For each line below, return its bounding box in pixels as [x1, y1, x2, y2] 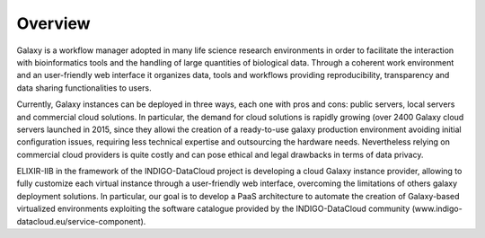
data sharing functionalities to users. [16, 82, 152, 93]
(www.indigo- [411, 203, 463, 215]
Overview [16, 13, 91, 33]
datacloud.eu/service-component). [16, 216, 146, 226]
